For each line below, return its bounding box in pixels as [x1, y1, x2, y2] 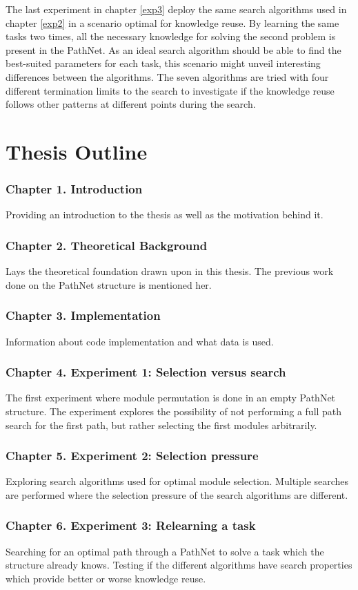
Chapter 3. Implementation [6, 307, 161, 324]
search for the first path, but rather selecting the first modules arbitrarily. [6, 417, 317, 432]
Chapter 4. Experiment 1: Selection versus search [6, 363, 286, 381]
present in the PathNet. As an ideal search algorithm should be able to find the [6, 42, 341, 57]
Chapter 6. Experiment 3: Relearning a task [6, 517, 256, 534]
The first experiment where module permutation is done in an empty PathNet [6, 390, 336, 405]
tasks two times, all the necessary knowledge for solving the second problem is [6, 29, 336, 44]
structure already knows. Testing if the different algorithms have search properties [6, 558, 352, 572]
